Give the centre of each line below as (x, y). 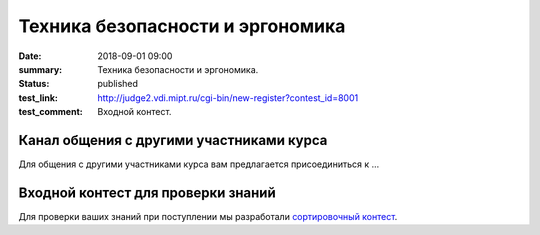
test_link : (38, 97)
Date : (30, 56)
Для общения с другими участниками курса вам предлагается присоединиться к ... (199, 164)
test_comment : (51, 112)
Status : (34, 84)
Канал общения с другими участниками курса (173, 140)
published (118, 84)
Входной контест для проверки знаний (147, 192)
